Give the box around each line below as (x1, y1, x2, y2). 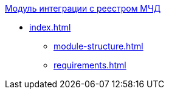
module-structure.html (53, 41, 143, 51)
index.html (29, 22, 71, 32)
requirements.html (53, 60, 126, 70)
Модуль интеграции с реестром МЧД (5, 3, 161, 13)
